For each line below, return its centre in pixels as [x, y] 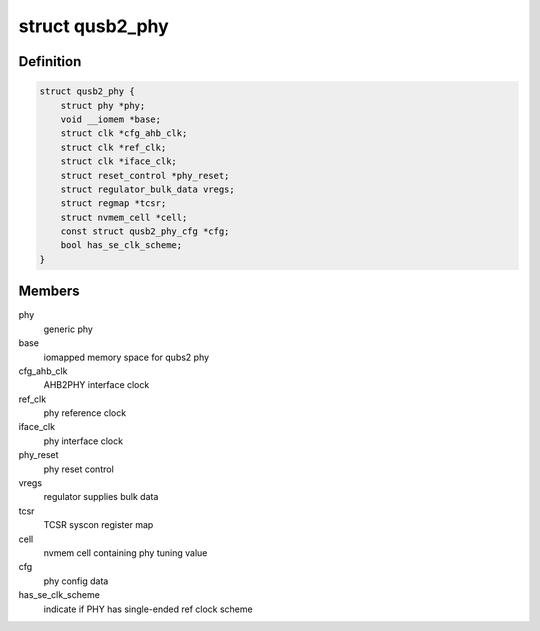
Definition [50, 61]
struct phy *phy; [103, 105]
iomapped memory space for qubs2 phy [126, 357]
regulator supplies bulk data [101, 497]
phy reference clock [85, 413]
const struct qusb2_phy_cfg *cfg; [145, 231]
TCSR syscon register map [98, 525]
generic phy [68, 329]
